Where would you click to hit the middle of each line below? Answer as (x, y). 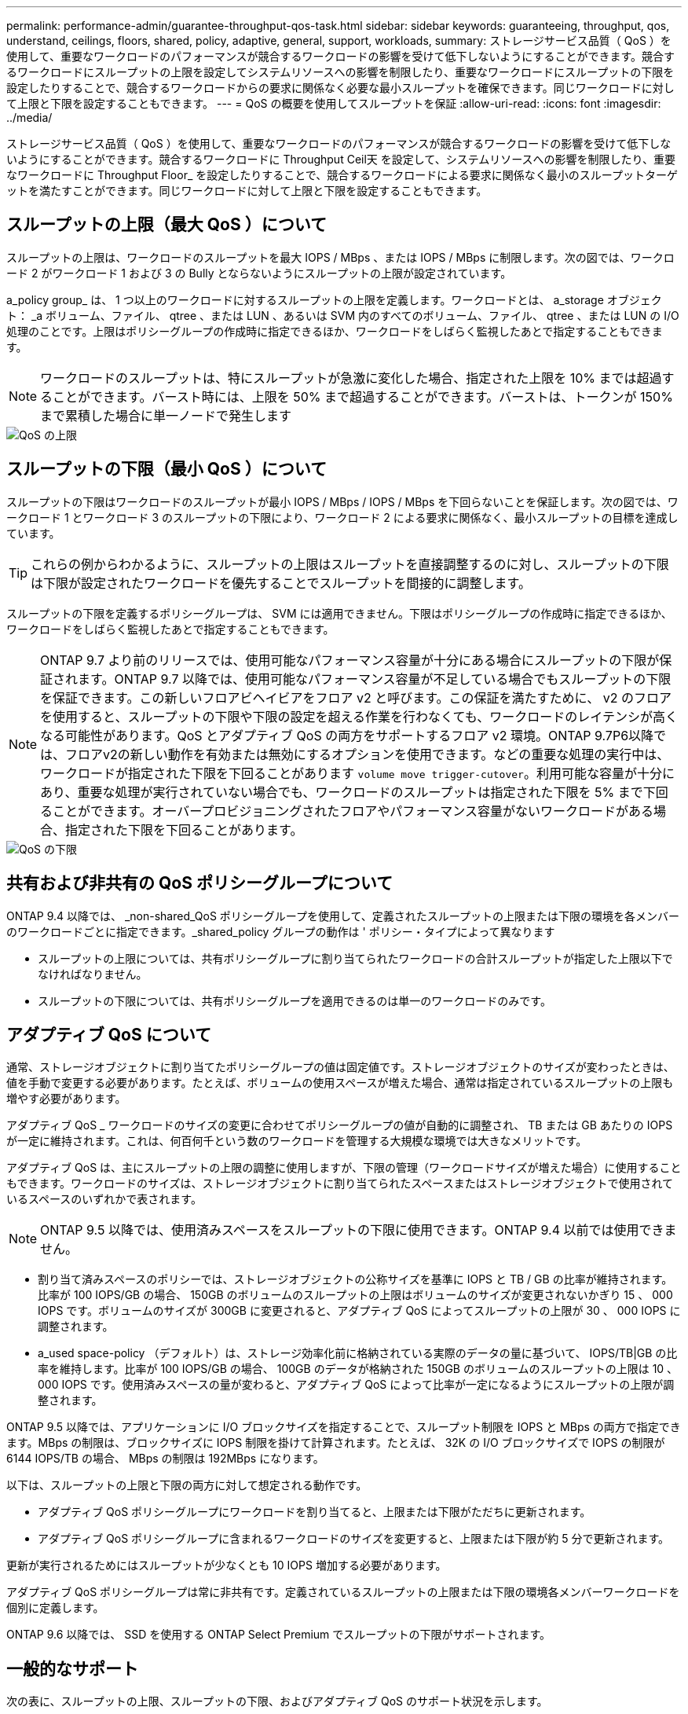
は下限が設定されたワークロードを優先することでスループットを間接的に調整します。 (281, 583)
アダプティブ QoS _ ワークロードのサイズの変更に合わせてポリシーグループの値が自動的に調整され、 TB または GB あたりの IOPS (340, 1125)
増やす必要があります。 (66, 1099)
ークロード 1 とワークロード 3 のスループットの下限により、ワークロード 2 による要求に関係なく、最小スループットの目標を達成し (342, 517)
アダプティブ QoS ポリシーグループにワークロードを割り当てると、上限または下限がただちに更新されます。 (315, 1512)
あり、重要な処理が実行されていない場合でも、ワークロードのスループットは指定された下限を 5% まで (342, 792)
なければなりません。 (93, 974)
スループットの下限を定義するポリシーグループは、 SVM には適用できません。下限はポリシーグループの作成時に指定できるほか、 (339, 613)
